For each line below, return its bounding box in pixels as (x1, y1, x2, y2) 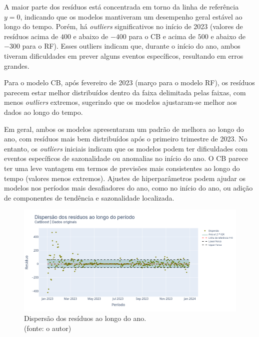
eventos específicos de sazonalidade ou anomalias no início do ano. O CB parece (4, 153, 248, 163)
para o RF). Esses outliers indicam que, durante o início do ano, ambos (22, 41, 240, 51)
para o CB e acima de (128, 31, 196, 41)
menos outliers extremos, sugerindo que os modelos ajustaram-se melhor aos (4, 97, 237, 107)
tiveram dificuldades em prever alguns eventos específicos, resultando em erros (4, 50, 243, 61)
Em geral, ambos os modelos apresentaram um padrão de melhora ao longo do (4, 123, 244, 134)
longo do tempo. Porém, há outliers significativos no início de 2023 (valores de (4, 21, 243, 32)
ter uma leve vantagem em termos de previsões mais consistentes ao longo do (4, 162, 240, 173)
